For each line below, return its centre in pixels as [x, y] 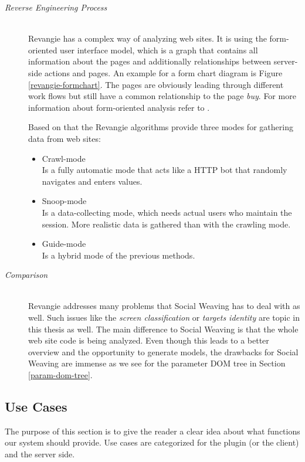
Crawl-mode [64, 158]
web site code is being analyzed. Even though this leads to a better [149, 340]
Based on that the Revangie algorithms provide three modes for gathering [161, 127]
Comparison [26, 275]
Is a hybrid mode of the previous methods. [118, 255]
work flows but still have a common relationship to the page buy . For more [162, 96]
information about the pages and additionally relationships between [150, 61]
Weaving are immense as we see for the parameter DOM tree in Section [157, 363]
